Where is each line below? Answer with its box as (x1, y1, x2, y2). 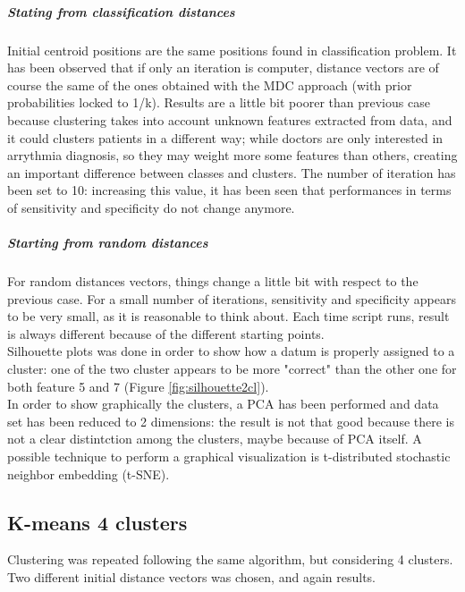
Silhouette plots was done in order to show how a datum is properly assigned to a (7, 342, 455, 360)
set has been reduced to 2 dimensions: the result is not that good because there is (7, 411, 455, 430)
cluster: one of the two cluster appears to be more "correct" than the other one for (7, 359, 457, 378)
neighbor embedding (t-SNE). (7, 464, 170, 483)
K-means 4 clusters (7, 508, 188, 536)
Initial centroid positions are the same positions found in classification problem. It (7, 40, 457, 59)
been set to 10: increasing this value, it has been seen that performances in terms (7, 181, 452, 199)
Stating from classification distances (7, 2, 235, 21)
